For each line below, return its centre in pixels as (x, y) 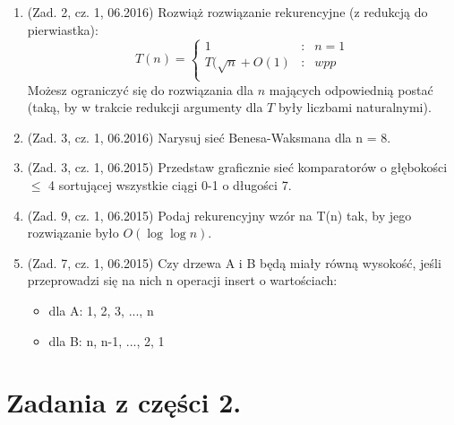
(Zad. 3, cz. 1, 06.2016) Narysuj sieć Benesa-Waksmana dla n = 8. (209, 137)
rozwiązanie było (73, 233)
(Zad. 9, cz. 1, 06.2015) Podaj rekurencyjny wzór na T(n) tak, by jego (219, 215)
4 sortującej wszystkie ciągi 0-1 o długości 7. (170, 184)
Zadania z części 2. (124, 402)
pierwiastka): (63, 29)
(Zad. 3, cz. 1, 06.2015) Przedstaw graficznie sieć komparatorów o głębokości (237, 167)
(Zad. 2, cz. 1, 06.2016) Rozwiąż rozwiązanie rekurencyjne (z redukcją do (227, 12)
